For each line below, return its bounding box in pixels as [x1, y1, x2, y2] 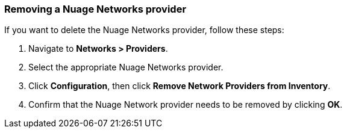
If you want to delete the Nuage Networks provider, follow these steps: [4, 25, 284, 36]
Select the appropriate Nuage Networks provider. [28, 62, 224, 73]
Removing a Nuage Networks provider [4, 3, 187, 15]
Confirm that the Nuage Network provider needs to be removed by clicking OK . [28, 99, 343, 110]
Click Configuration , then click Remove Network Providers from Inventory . [28, 81, 331, 91]
